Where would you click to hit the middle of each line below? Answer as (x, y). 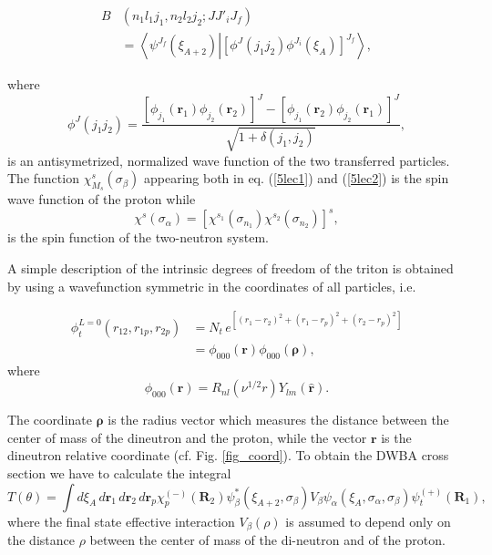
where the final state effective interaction (121, 521)
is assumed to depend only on (368, 521)
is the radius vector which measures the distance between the (278, 420)
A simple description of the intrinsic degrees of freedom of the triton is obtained (231, 268)
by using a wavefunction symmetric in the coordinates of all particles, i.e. (212, 286)
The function (43, 178)
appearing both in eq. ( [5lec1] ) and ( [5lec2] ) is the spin (296, 178)
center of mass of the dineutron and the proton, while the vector (187, 437)
